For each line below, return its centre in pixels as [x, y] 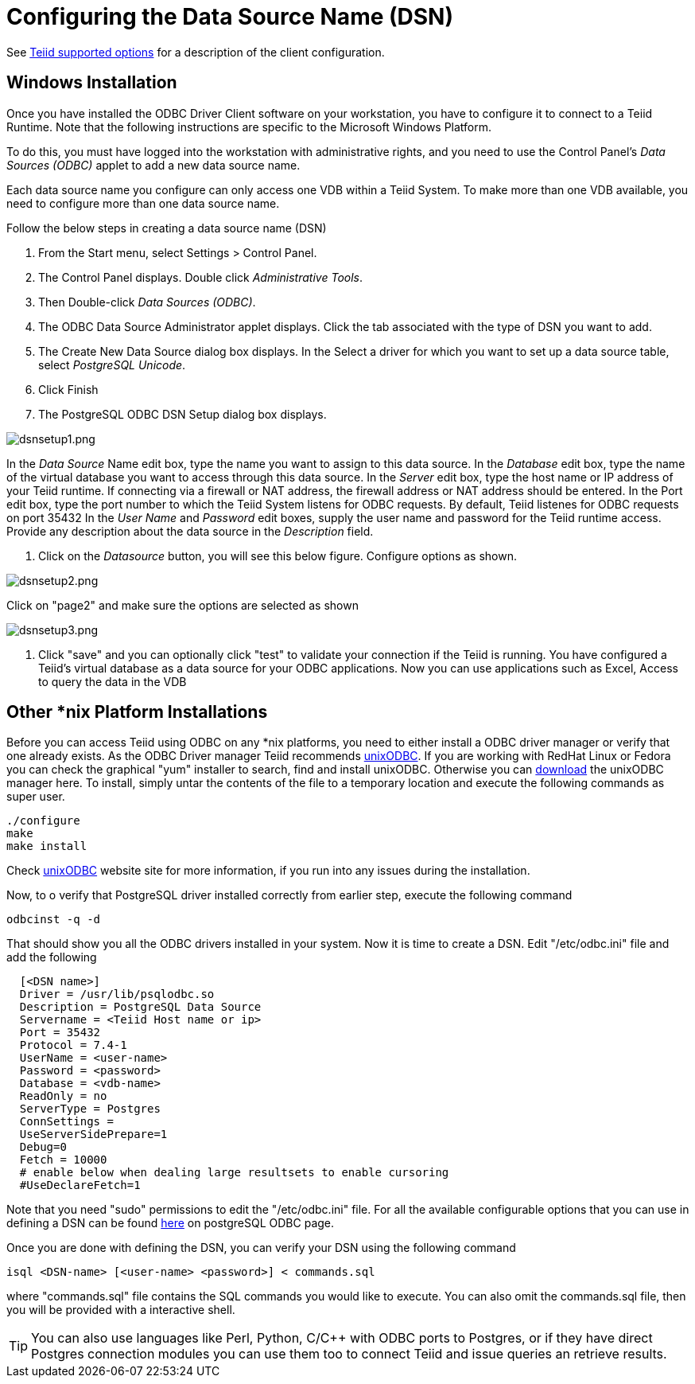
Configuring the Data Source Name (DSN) [230, 17]
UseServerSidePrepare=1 [93, 1134]
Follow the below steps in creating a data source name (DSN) [167, 228]
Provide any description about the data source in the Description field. [190, 531]
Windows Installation [92, 83]
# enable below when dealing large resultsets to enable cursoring [234, 1173]
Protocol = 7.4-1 [73, 1045]
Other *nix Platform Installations [137, 712]
